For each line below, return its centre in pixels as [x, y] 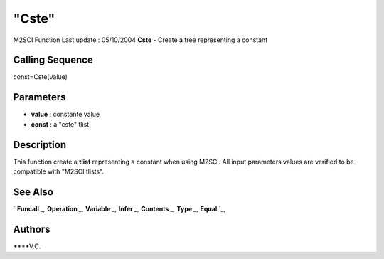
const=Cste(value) [40, 77]
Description [40, 145]
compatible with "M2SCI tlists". [59, 171]
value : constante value [65, 115]
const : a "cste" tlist [60, 124]
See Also [33, 192]
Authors [32, 229]
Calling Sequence [53, 60]
